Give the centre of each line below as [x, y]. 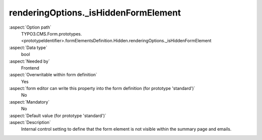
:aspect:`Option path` [30, 27]
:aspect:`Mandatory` [29, 102]
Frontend [30, 68]
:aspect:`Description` [30, 122]
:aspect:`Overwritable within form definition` [53, 75]
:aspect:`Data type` [28, 47]
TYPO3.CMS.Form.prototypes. [51, 34]
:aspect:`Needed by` [29, 61]
